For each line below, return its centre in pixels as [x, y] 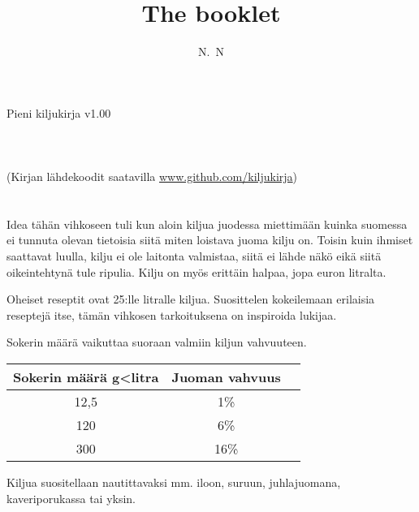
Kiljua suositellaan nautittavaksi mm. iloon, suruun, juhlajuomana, [174, 482]
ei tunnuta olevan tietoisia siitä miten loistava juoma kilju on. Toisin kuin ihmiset [210, 240]
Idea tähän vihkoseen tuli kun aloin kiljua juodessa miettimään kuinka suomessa [207, 224]
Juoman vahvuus [226, 377]
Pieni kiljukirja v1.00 [59, 112]
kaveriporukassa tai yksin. [71, 498]
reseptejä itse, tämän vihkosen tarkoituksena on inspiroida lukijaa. [172, 314]
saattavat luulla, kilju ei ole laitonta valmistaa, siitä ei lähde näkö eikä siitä [194, 256]
